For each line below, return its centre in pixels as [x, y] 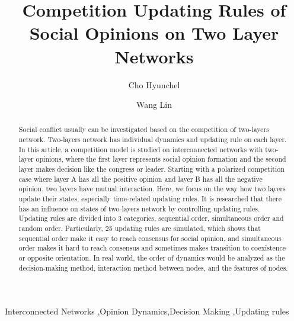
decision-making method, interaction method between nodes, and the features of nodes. [153, 267]
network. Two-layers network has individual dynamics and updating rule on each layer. [153, 139]
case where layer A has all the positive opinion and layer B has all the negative [140, 179]
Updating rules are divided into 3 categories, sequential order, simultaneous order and [151, 218]
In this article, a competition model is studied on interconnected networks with [141, 149]
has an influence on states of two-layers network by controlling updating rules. [139, 208]
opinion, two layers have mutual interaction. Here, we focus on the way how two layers [152, 189]
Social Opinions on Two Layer [154, 33]
